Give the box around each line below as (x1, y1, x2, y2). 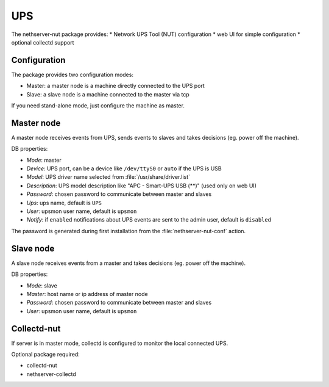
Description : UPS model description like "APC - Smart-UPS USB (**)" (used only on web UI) (26, 182, 257, 189)
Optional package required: (11, 350, 80, 358)
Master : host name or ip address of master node (26, 290, 149, 297)
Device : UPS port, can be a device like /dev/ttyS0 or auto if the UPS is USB (26, 165, 222, 172)
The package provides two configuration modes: (11, 71, 134, 78)
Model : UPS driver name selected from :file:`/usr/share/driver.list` (26, 173, 191, 181)
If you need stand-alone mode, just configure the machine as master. (11, 102, 185, 109)
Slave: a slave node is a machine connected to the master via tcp (26, 90, 190, 98)
